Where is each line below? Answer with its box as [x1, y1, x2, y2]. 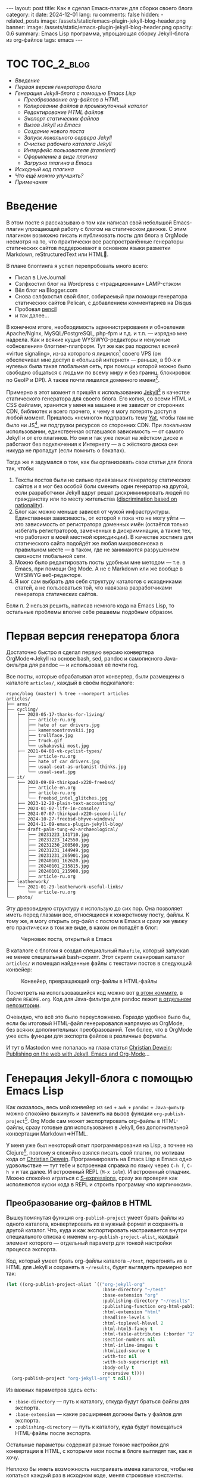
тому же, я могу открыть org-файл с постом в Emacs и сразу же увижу [6, 918, 188, 925]
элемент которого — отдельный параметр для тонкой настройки [6, 1239, 173, 1246]
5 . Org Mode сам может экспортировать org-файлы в [24, 1116, 161, 1125]
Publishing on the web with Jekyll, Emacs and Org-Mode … [6, 1050, 150, 1057]
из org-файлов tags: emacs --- [6, 36, 83, 43]
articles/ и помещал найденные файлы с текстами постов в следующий [6, 959, 192, 967]
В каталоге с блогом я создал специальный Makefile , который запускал [6, 947, 189, 954]
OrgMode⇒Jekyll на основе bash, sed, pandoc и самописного [6, 655, 162, 662]
